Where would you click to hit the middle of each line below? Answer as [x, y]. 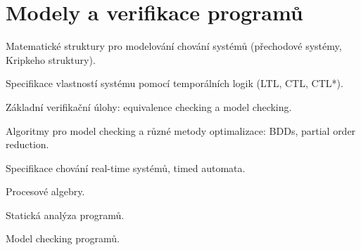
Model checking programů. [63, 238]
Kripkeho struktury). [51, 59]
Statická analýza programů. [65, 215]
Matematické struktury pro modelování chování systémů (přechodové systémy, [174, 46]
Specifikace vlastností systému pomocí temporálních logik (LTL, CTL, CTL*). [175, 83]
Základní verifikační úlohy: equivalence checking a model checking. [149, 106]
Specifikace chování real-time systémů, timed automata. [126, 167]
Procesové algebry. [45, 191]
